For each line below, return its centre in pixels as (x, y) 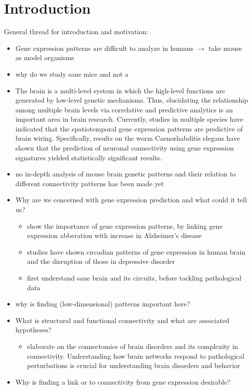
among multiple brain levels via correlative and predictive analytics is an (124, 109)
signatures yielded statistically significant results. (89, 157)
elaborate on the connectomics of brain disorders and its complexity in (133, 346)
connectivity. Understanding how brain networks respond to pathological (136, 356)
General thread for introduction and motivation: (76, 32)
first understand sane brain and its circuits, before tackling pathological (134, 278)
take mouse (225, 48)
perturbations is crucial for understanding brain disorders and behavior (134, 365)
